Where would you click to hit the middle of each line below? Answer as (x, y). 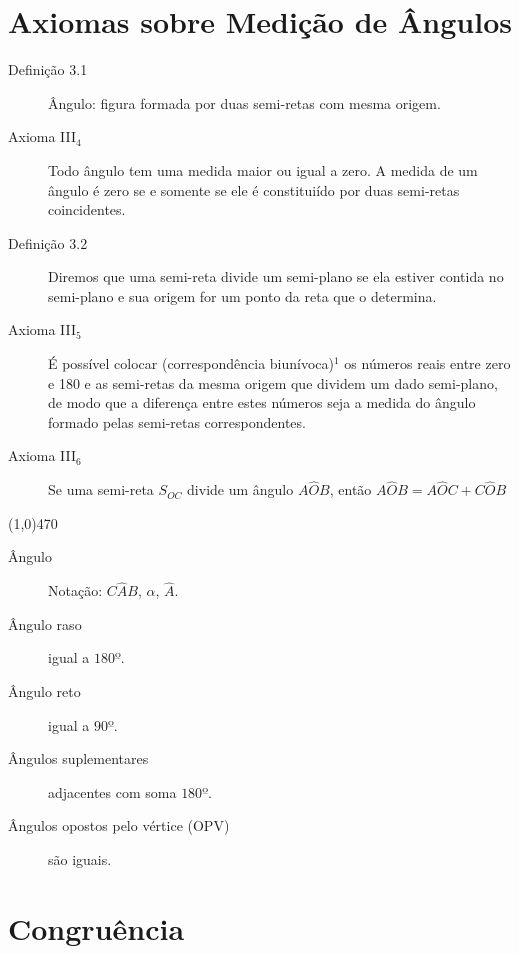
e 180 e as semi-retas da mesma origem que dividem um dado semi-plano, (273, 382)
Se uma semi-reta (101, 489)
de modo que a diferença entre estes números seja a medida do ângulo (262, 402)
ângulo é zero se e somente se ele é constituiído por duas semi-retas (254, 189)
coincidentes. (87, 209)
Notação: (75, 590)
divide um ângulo (240, 489)
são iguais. (80, 859)
